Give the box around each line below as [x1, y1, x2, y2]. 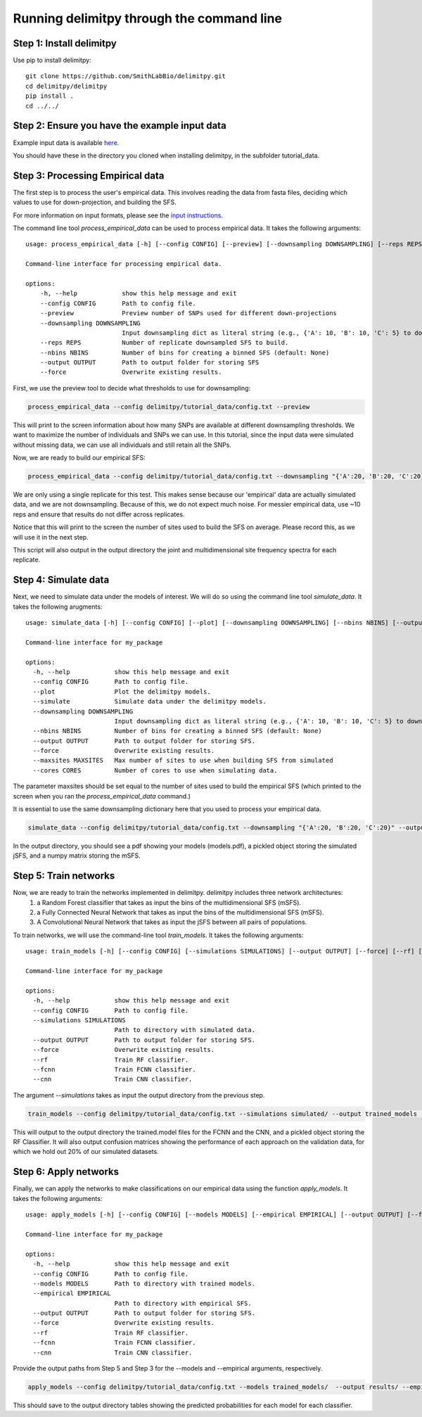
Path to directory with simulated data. [114, 1026, 256, 1034]
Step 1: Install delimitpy [13, 37, 117, 49]
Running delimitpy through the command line [13, 11, 283, 26]
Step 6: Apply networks [13, 1166, 120, 1178]
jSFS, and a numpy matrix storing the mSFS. [13, 851, 141, 860]
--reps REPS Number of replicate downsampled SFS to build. [39, 338, 289, 347]
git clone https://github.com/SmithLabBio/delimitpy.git [25, 72, 226, 80]
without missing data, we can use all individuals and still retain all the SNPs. [13, 440, 232, 449]
